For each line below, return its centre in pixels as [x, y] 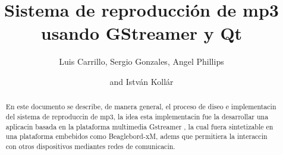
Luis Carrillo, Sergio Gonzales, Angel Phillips [141, 61]
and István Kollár [141, 81]
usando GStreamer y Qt [141, 33]
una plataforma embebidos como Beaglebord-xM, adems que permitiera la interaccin [136, 136]
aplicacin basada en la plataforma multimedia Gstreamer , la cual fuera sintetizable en [139, 126]
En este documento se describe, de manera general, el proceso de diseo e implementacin [141, 107]
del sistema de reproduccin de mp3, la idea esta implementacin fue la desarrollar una [137, 116]
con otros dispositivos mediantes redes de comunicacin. [90, 146]
